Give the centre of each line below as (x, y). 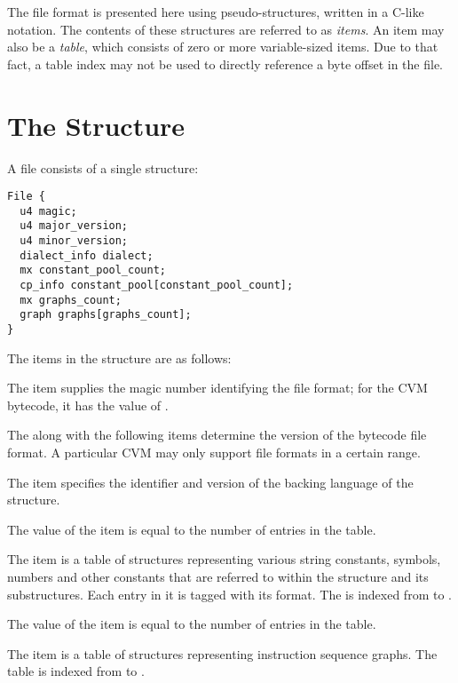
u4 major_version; (74, 226)
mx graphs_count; (71, 300)
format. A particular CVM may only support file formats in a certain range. (214, 453)
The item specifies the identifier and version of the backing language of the (210, 482)
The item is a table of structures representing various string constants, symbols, (224, 559)
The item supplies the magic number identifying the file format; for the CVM (217, 388)
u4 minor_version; (74, 241)
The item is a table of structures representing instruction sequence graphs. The (222, 653)
